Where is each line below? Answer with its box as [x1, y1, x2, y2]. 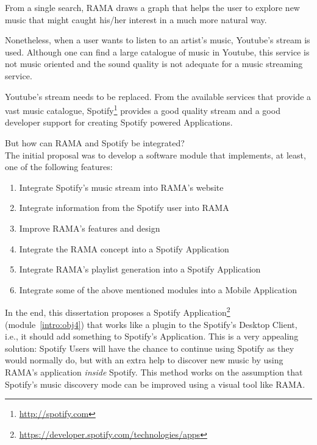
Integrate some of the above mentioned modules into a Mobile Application [19, 283, 297, 296]
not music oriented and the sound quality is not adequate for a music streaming [5, 57, 303, 70]
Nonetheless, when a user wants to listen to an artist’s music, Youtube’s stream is [5, 34, 310, 46]
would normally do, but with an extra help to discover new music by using [5, 354, 283, 366]
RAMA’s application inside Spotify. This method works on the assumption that [5, 365, 303, 378]
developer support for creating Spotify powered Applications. [5, 116, 233, 129]
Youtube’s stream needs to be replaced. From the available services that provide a [5, 90, 312, 102]
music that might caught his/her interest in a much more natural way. [5, 13, 267, 26]
